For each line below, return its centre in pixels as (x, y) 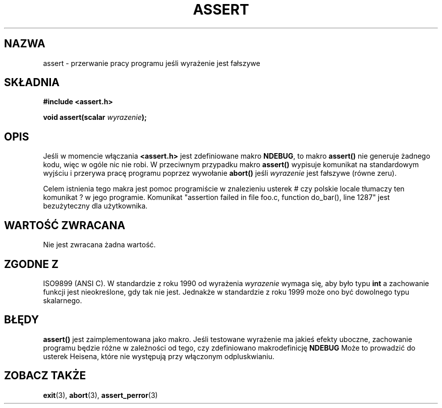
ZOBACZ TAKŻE (45, 376)
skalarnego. (63, 300)
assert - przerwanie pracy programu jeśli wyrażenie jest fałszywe (152, 63)
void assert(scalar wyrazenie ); (95, 117)
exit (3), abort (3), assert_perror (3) (100, 395)
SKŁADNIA (32, 83)
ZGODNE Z (32, 264)
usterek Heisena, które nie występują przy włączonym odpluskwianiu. (159, 356)
